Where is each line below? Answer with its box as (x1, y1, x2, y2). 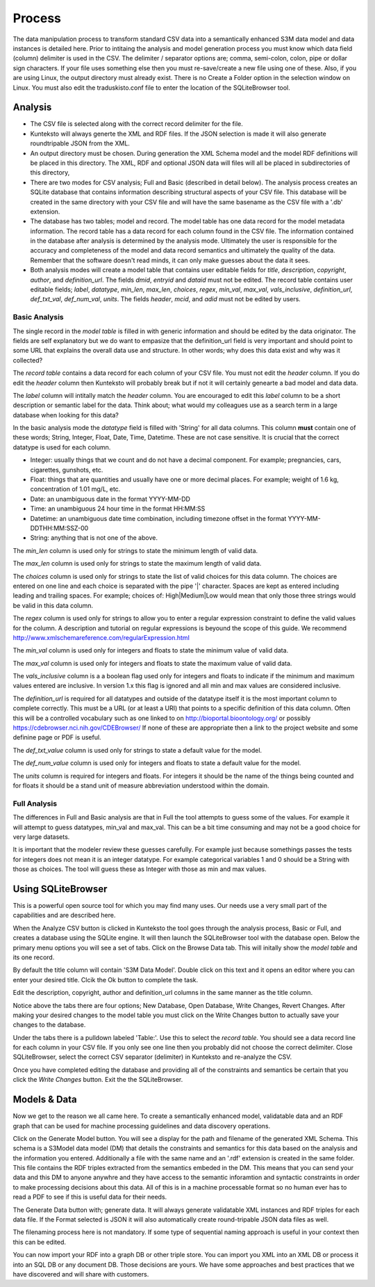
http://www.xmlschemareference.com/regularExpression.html (12, 633, 190, 641)
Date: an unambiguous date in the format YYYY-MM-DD (30, 495, 191, 503)
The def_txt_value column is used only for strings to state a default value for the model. (12, 746, 262, 754)
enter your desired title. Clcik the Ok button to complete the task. (12, 975, 199, 984)
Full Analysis (12, 799, 58, 808)
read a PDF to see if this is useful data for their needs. (12, 1193, 167, 1201)
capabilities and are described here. (12, 911, 116, 920)
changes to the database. (12, 1021, 86, 1029)
